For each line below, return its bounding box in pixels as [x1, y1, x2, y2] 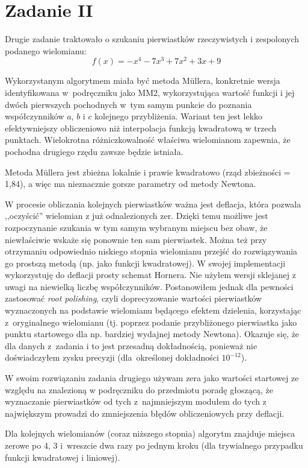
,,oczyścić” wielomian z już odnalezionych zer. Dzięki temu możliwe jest [5, 209, 268, 222]
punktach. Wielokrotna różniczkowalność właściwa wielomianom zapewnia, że [5, 133, 291, 146]
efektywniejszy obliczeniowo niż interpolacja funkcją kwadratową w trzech [5, 121, 277, 134]
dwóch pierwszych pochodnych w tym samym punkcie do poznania [5, 98, 252, 110]
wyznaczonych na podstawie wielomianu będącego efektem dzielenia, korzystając [5, 304, 301, 317]
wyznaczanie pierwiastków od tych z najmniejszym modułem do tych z [5, 395, 266, 408]
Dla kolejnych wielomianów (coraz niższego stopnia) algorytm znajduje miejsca [5, 427, 295, 440]
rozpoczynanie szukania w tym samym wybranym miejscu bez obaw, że [5, 221, 268, 233]
